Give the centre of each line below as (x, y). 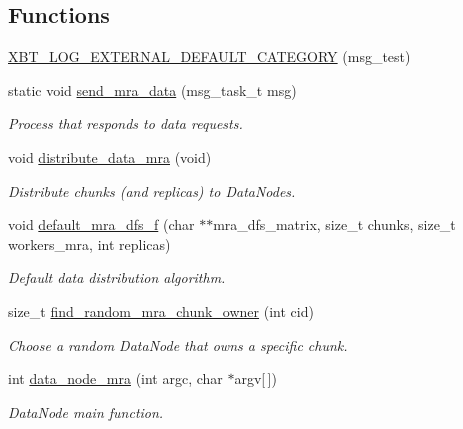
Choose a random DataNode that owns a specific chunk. (178, 344)
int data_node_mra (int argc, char (115, 378)
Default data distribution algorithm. (117, 277)
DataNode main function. (86, 411)
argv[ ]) (255, 378)
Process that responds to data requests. (125, 123)
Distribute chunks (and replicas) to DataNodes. (152, 190)
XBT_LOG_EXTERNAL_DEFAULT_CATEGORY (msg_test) (209, 56)
